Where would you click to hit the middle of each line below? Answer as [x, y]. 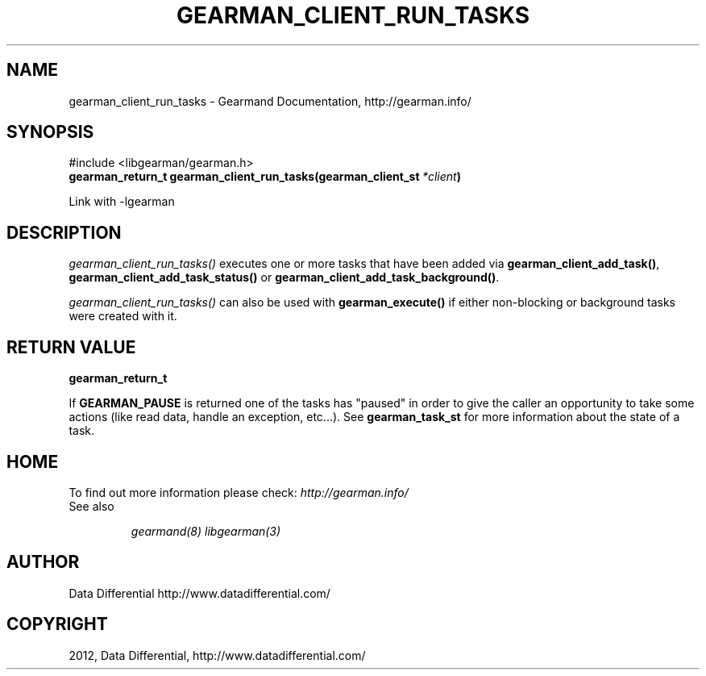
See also [91, 506]
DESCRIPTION [64, 232]
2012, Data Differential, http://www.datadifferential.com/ [217, 655]
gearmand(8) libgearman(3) [206, 531]
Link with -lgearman [122, 202]
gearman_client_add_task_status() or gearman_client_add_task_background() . [284, 277]
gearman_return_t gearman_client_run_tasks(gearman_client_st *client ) [265, 177]
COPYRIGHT [57, 624]
